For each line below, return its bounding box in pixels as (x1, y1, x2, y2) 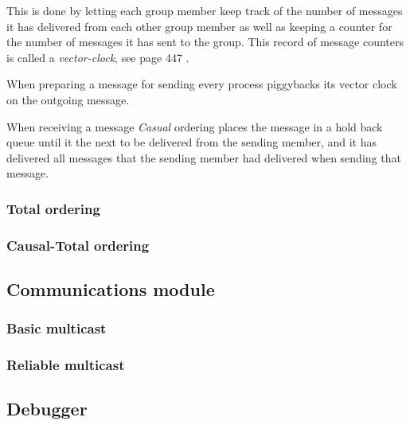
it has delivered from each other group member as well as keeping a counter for (6, 18, 392, 34)
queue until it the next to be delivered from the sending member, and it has (6, 134, 377, 150)
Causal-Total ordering (6, 235, 150, 255)
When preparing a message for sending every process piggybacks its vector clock (6, 76, 397, 92)
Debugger (6, 396, 88, 421)
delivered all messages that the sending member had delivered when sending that (6, 149, 401, 166)
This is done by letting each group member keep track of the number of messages (6, 2, 403, 18)
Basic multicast (6, 318, 107, 338)
